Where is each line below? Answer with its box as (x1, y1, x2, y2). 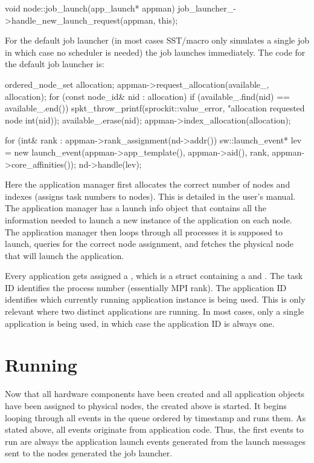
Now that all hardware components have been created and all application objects (5, 387, 305, 400)
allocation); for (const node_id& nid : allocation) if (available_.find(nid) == (5, 90, 290, 102)
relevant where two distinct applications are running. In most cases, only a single (5, 305, 304, 318)
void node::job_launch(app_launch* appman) (5, 2, 175, 14)
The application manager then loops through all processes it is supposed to (5, 225, 283, 238)
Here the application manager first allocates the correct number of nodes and (5, 178, 290, 191)
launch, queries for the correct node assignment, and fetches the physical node (5, 237, 294, 250)
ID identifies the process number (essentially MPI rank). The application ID (5, 281, 287, 294)
